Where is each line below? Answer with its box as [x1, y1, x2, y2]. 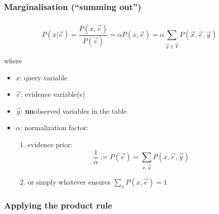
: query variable [19, 72, 68, 82]
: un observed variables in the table [20, 105, 127, 116]
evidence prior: [27, 139, 73, 150]
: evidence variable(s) [20, 89, 85, 99]
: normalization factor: [20, 122, 89, 133]
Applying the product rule [4, 199, 112, 211]
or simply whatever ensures [27, 177, 110, 187]
